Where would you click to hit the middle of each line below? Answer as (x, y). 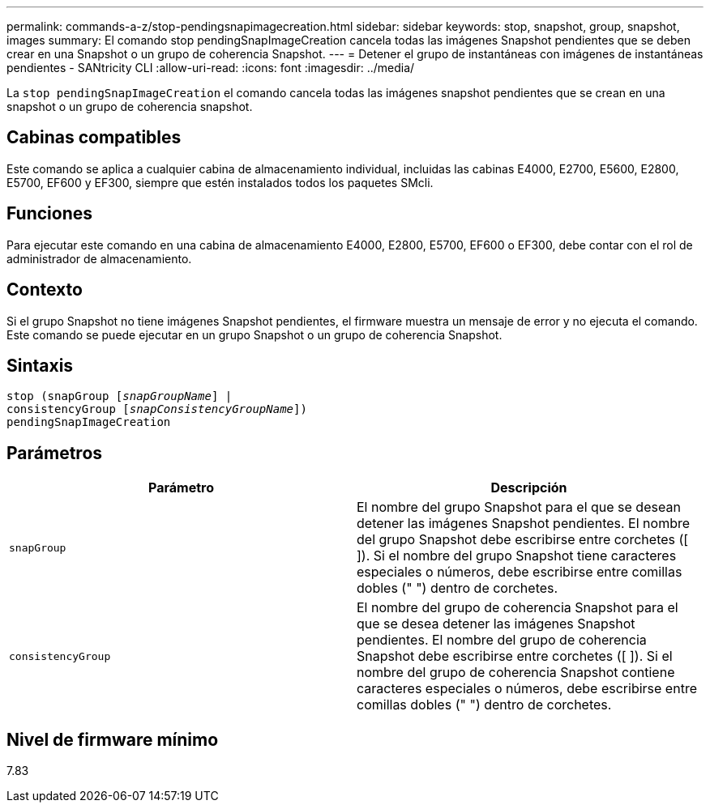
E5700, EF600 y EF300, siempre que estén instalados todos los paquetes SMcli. (220, 182)
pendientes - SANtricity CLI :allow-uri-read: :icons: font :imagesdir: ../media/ (211, 68)
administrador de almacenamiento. (99, 258)
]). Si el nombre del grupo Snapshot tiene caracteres (517, 556)
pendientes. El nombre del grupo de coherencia (502, 640)
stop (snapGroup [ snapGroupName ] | (120, 396)
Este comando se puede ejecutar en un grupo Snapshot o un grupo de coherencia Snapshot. (254, 334)
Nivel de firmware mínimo (113, 739)
